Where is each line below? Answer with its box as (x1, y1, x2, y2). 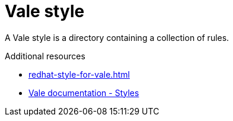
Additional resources (5, 50, 85, 61)
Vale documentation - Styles (28, 87, 139, 98)
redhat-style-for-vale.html (28, 69, 130, 79)
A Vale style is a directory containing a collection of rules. (5, 32, 229, 43)
